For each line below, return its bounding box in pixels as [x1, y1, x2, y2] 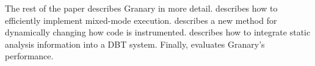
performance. [5, 50, 54, 62]
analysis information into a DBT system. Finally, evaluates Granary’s [5, 37, 265, 50]
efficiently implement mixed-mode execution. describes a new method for [5, 13, 277, 26]
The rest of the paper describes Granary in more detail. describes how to [5, 2, 278, 14]
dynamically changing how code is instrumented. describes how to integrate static [5, 26, 311, 38]
